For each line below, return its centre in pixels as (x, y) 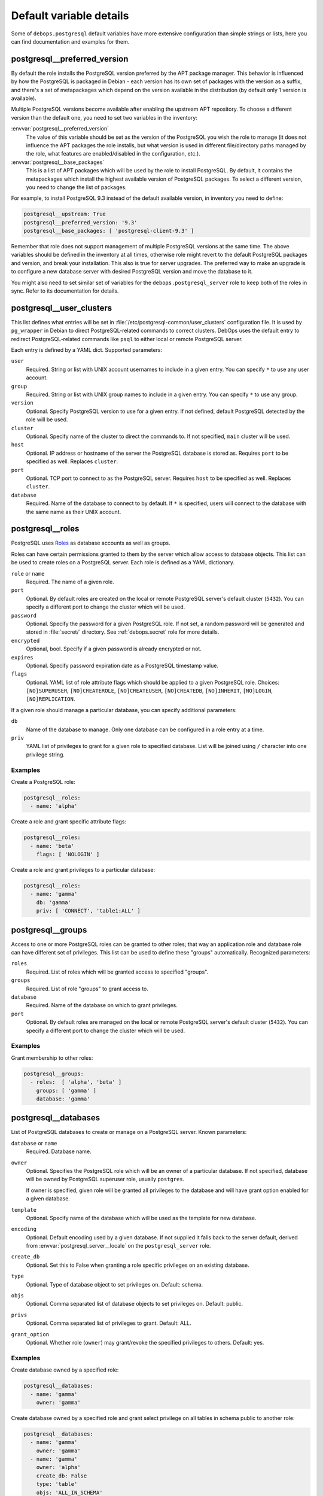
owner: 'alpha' (58, 1467)
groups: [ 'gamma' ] (66, 1090)
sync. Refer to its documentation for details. (65, 291)
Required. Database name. (59, 1151)
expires (22, 657)
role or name (28, 573)
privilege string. (45, 755)
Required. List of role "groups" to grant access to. (87, 989)
